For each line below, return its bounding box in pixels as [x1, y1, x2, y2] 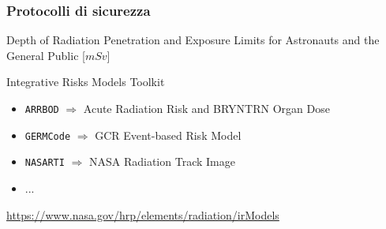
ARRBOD [24, 104, 59, 115]
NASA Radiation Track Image [88, 153, 235, 170]
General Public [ [6, 47, 85, 63]
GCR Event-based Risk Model [95, 126, 242, 143]
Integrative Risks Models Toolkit [6, 73, 165, 90]
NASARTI [24, 157, 65, 169]
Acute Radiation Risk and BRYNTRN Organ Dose [83, 100, 330, 116]
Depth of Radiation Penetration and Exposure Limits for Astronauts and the [6, 32, 380, 48]
